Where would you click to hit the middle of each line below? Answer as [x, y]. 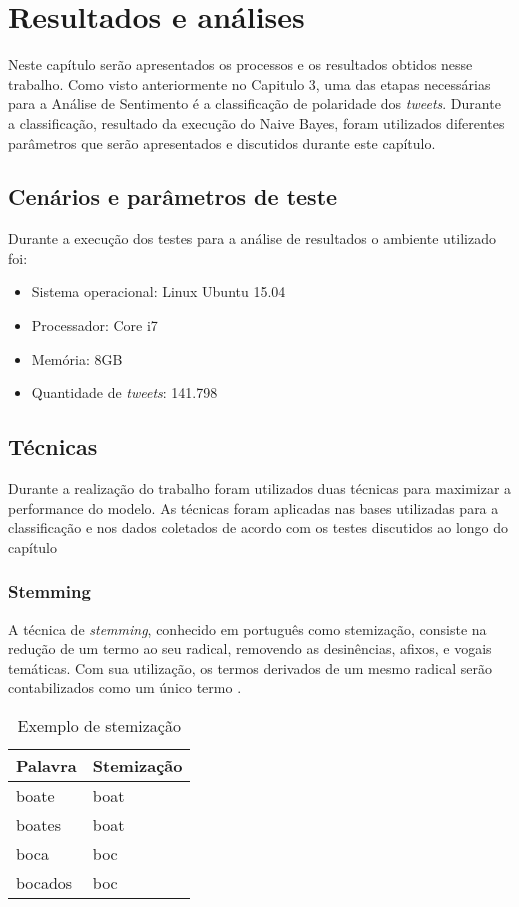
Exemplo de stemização [99, 726]
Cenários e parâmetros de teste [173, 196]
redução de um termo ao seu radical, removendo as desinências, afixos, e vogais [250, 648]
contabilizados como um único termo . [125, 687]
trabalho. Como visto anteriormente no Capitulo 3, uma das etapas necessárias [249, 83]
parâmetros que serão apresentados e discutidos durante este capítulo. [222, 142]
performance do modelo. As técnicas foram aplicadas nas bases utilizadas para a [253, 507]
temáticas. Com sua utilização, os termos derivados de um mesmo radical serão [250, 667]
